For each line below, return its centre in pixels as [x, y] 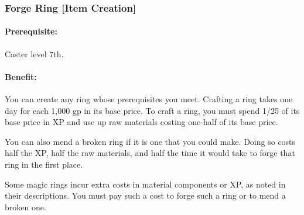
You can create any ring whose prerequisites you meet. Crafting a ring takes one [149, 99]
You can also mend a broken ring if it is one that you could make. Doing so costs [150, 141]
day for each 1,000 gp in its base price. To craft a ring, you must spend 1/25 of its [152, 110]
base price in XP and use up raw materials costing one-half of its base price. [141, 122]
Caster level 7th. [34, 53]
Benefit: [21, 76]
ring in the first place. [44, 164]
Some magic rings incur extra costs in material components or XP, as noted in [145, 184]
